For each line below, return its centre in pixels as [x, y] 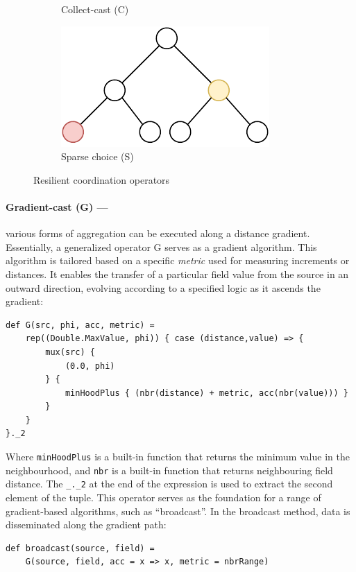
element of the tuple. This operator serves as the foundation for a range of [163, 497]
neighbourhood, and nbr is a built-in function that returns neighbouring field [169, 470]
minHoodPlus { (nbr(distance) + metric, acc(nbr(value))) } [206, 393]
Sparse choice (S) [98, 156]
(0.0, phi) [90, 366]
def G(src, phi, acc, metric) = [80, 325]
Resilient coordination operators [102, 179]
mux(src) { [70, 352]
